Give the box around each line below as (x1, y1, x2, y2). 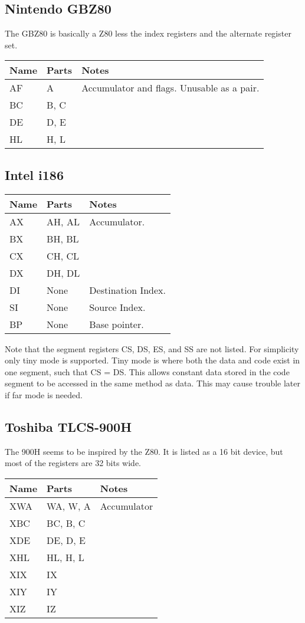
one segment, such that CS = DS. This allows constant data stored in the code (5, 365, 290, 378)
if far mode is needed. (5, 388, 83, 401)
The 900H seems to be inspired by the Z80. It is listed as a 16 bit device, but (5, 445, 283, 457)
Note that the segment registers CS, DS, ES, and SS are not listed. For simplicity (5, 342, 299, 355)
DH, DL (47, 265, 80, 280)
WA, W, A (47, 499, 91, 513)
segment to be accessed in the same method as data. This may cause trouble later (5, 377, 301, 389)
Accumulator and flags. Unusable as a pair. (81, 81, 260, 95)
